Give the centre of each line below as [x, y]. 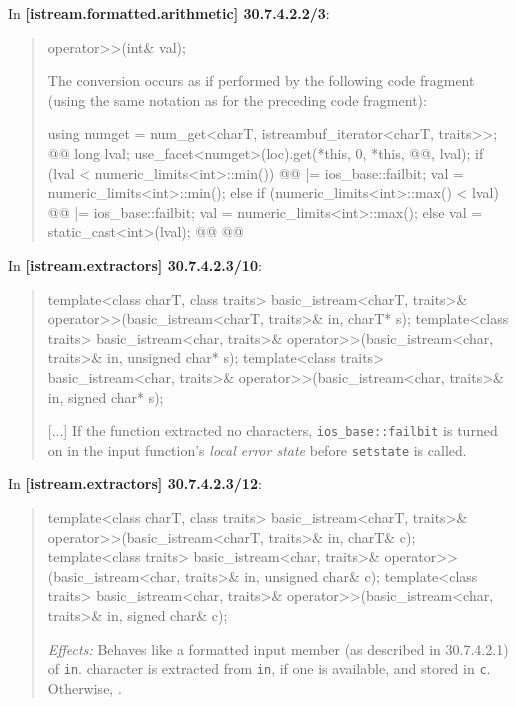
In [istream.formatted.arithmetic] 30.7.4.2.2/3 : [169, 13]
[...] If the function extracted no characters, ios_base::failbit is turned [272, 430]
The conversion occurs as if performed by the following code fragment [261, 80]
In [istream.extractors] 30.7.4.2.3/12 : [135, 483]
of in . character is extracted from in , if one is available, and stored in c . [269, 668]
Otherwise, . [84, 687]
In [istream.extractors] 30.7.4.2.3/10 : [135, 264]
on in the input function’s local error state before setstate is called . [257, 449]
